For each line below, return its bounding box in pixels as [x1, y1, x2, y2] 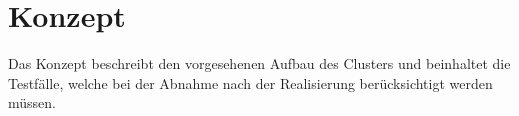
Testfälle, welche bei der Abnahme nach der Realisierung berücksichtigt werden [8, 72, 493, 93]
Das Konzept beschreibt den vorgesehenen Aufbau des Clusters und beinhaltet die [8, 53, 511, 74]
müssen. [8, 92, 56, 113]
